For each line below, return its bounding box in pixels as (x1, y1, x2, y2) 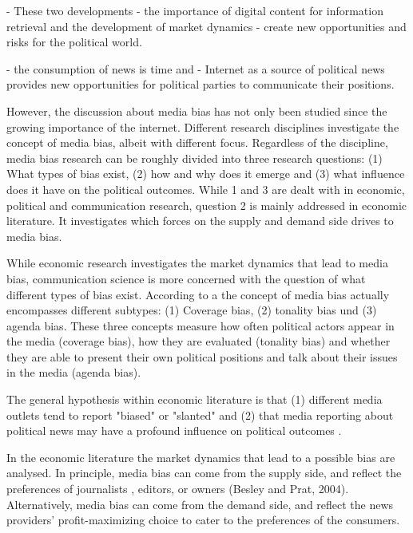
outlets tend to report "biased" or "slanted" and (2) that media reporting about (6, 406, 394, 423)
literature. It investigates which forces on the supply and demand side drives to (6, 212, 394, 229)
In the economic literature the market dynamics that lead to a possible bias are (6, 448, 395, 465)
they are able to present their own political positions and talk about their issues (6, 348, 398, 365)
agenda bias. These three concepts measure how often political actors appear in (6, 317, 395, 334)
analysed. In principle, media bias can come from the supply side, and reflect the (6, 464, 402, 481)
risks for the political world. (6, 34, 142, 50)
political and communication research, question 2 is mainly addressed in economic (6, 196, 407, 213)
